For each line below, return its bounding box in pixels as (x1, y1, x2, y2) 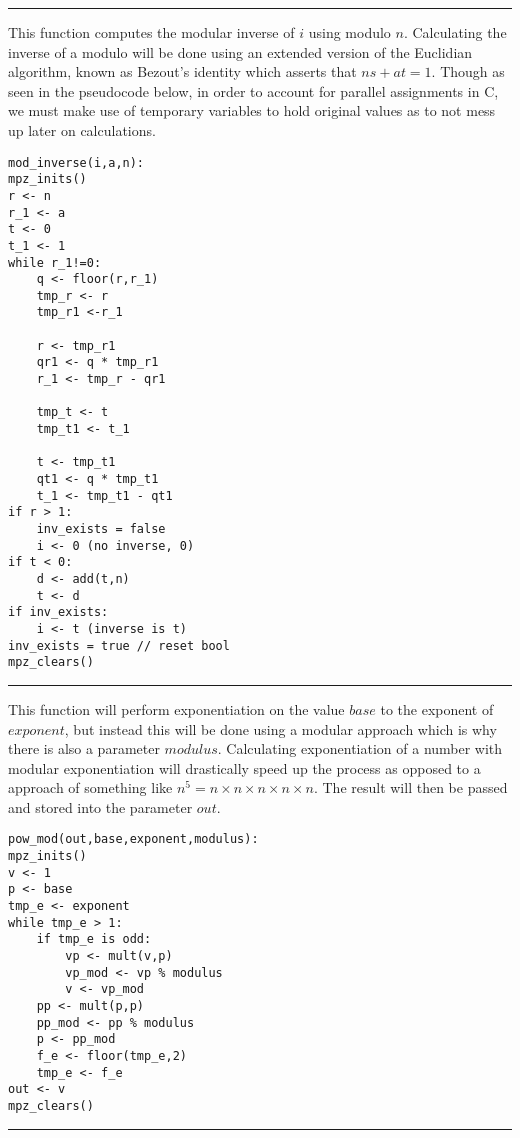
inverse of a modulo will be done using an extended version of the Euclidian (8, 41, 473, 62)
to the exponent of (380, 698, 494, 719)
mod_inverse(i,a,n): (8, 155, 145, 170)
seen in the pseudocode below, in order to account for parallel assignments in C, (8, 80, 499, 101)
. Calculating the (403, 22, 507, 42)
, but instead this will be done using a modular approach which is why (64, 718, 497, 739)
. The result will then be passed (313, 777, 508, 798)
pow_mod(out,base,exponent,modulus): (8, 832, 259, 847)
